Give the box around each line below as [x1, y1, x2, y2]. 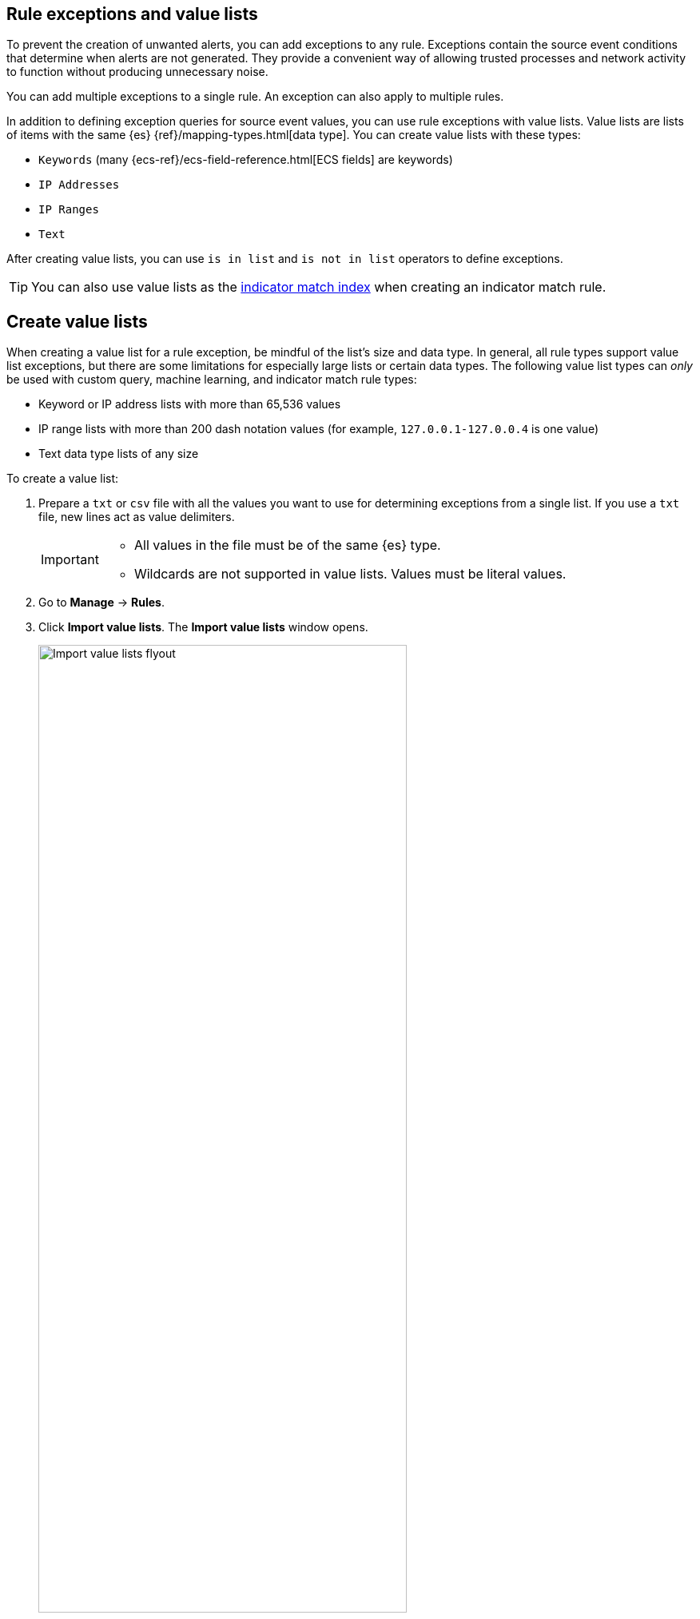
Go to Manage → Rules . [38, 595, 165, 610]
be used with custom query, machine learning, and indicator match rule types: [6, 372, 417, 387]
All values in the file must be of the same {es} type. [133, 537, 441, 554]
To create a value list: [6, 471, 119, 486]
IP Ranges [38, 203, 99, 217]
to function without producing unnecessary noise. [6, 65, 268, 79]
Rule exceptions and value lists [6, 4, 258, 24]
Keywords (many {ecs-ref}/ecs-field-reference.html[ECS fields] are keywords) [38, 153, 453, 167]
